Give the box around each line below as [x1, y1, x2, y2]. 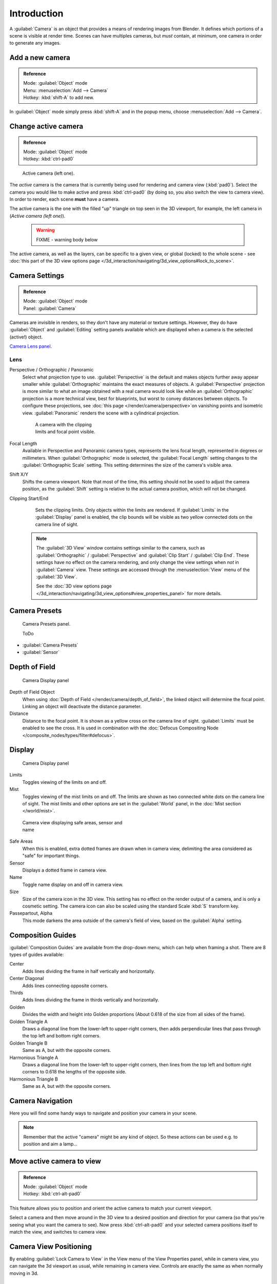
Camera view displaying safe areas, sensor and [22, 819, 123, 825]
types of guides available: [9, 952, 64, 958]
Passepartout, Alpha [9, 910, 53, 916]
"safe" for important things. [22, 853, 81, 859]
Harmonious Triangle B [9, 1076, 58, 1082]
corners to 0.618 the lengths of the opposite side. [22, 1069, 127, 1075]
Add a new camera [9, 53, 70, 62]
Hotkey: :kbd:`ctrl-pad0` [23, 156, 74, 162]
